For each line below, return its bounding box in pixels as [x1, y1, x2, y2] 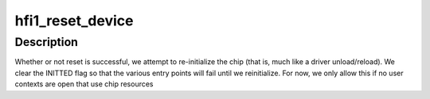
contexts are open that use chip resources [14, 79, 154, 89]
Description [14, 35, 79, 49]
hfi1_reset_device [14, 12, 134, 29]
